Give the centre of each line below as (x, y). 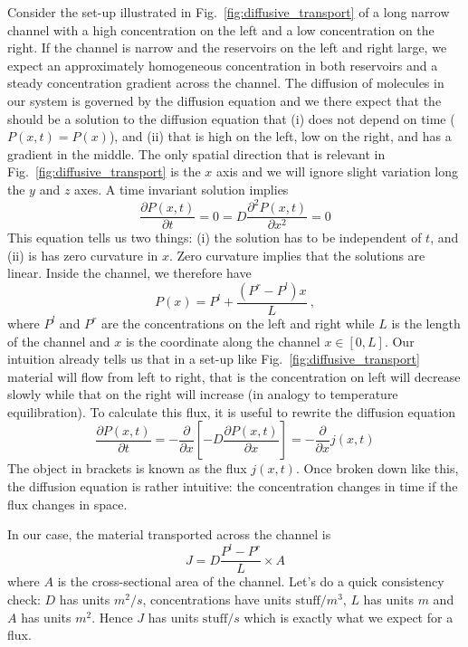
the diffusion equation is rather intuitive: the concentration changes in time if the (233, 486)
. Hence (112, 617)
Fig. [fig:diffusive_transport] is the (104, 171)
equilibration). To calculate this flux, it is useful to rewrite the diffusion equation (232, 411)
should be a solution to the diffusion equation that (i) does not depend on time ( (231, 118)
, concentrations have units (217, 599)
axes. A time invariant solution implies (181, 189)
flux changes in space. (67, 504)
